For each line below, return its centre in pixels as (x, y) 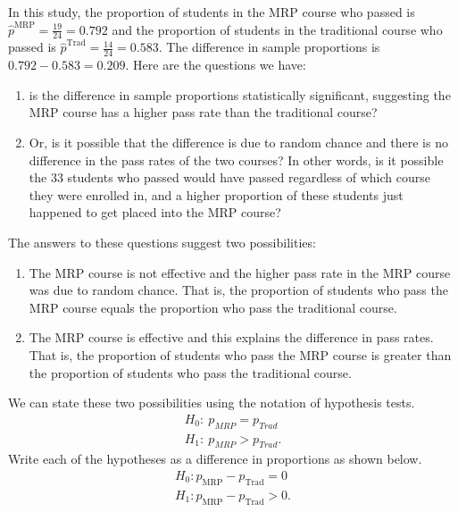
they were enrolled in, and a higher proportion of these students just (216, 194)
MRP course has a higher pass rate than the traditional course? (203, 112)
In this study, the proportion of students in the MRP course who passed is (212, 12)
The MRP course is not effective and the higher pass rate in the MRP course (240, 272)
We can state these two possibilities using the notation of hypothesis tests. (212, 403)
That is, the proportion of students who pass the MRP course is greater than (240, 354)
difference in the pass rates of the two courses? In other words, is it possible (236, 159)
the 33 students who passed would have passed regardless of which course (229, 177)
